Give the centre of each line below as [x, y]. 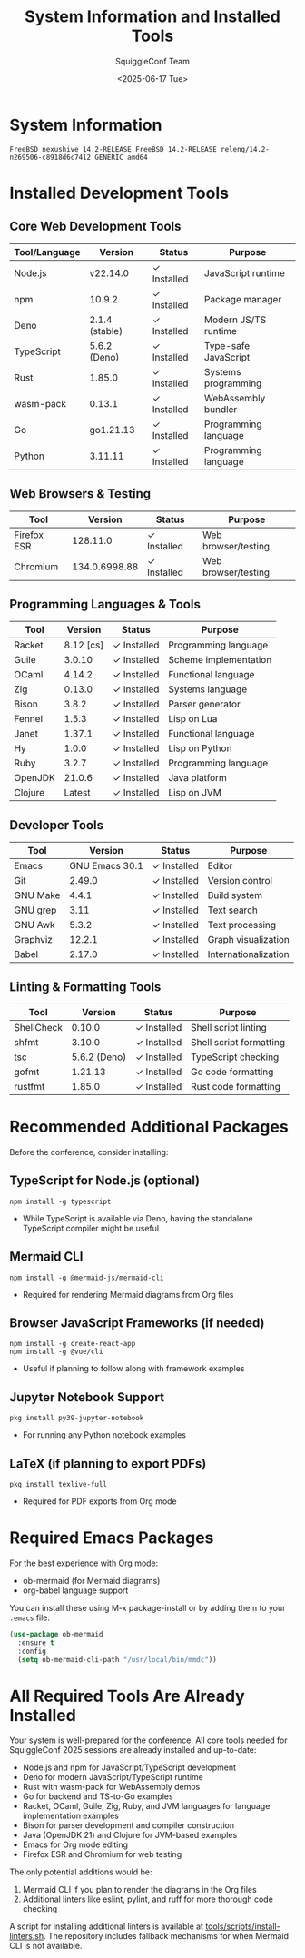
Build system [235, 895]
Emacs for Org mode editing [75, 1844]
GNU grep [35, 910]
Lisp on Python [200, 748]
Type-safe [227, 345]
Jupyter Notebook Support [87, 1397]
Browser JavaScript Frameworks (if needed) [137, 1323]
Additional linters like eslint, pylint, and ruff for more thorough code [148, 1899]
